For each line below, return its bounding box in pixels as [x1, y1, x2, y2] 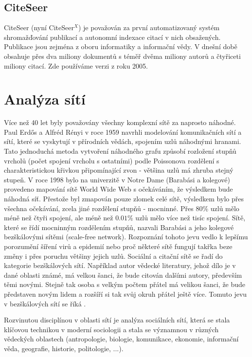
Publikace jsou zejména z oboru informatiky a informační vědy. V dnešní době [4, 41, 237, 52]
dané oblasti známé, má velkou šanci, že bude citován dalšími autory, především [4, 269, 242, 280]
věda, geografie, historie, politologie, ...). [4, 343, 124, 353]
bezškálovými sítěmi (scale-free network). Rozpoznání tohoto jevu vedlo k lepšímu [4, 232, 248, 242]
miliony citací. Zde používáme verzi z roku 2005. [4, 60, 148, 71]
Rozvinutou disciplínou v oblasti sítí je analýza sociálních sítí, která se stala [4, 315, 230, 325]
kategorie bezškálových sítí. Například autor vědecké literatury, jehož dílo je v [4, 260, 236, 270]
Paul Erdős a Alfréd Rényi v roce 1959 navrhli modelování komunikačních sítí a [4, 126, 242, 137]
